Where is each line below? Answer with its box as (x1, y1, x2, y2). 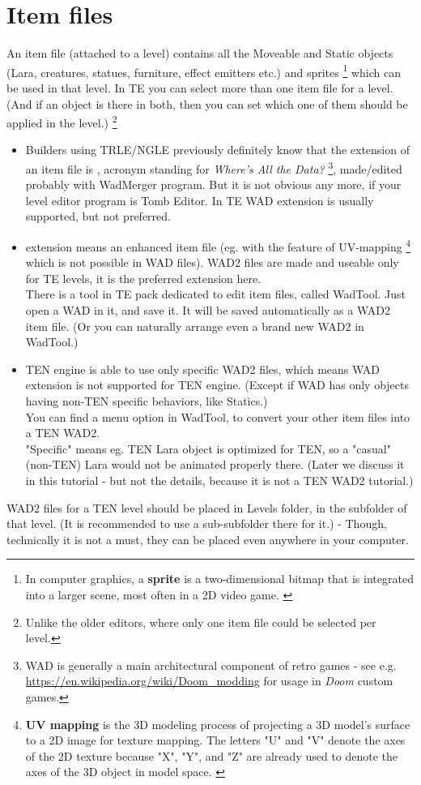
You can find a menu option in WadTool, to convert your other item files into (25, 408, 410, 425)
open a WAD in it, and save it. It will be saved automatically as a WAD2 (25, 302, 390, 319)
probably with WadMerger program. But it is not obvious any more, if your (25, 176, 402, 193)
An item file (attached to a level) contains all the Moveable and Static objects (6, 45, 393, 62)
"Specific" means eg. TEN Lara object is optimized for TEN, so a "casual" (25, 440, 392, 457)
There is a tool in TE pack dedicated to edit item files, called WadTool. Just (25, 285, 406, 302)
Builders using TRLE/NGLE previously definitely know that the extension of (25, 141, 410, 158)
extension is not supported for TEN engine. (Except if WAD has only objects (25, 376, 409, 393)
